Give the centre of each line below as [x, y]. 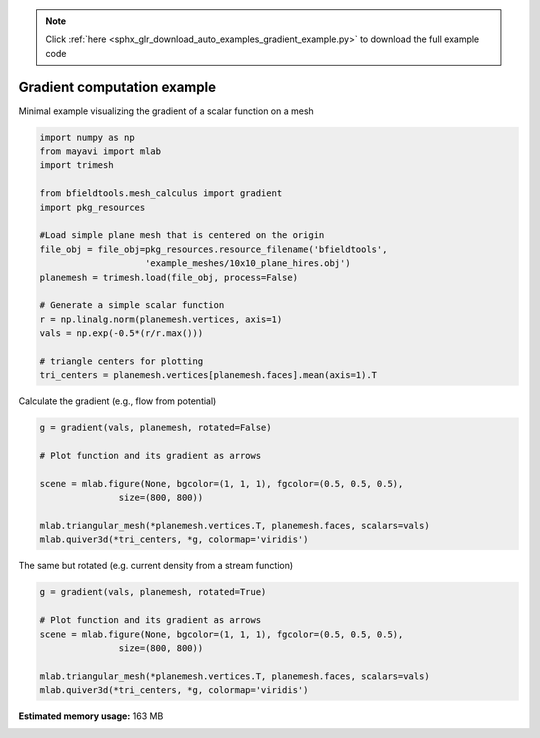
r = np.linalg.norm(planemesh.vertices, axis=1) [161, 319]
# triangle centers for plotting [121, 361]
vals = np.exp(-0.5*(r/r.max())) [121, 333]
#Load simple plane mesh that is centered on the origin [182, 235]
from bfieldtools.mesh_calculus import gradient [161, 193]
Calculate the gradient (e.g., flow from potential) [117, 401]
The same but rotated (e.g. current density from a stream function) [156, 566]
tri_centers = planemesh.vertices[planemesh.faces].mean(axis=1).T [208, 375]
